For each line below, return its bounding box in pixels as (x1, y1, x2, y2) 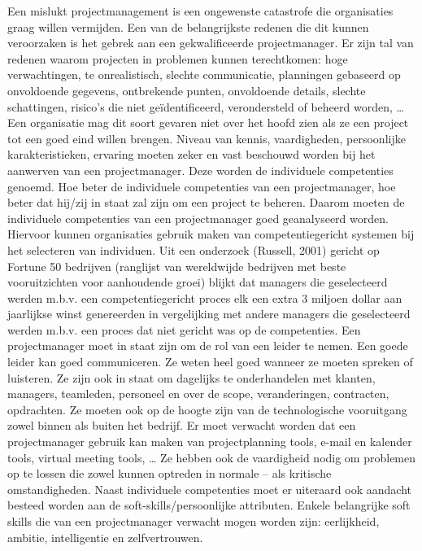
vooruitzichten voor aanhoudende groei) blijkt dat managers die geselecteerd (7, 273, 388, 291)
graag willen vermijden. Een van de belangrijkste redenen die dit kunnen (7, 18, 369, 35)
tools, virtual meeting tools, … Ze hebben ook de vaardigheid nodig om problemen (7, 448, 416, 466)
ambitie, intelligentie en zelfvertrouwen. (7, 528, 203, 545)
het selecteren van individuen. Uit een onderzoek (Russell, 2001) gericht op (7, 241, 380, 258)
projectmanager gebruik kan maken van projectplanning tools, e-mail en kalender (7, 433, 412, 450)
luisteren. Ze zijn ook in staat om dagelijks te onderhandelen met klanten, (7, 369, 376, 386)
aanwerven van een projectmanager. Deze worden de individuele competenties (7, 161, 394, 178)
